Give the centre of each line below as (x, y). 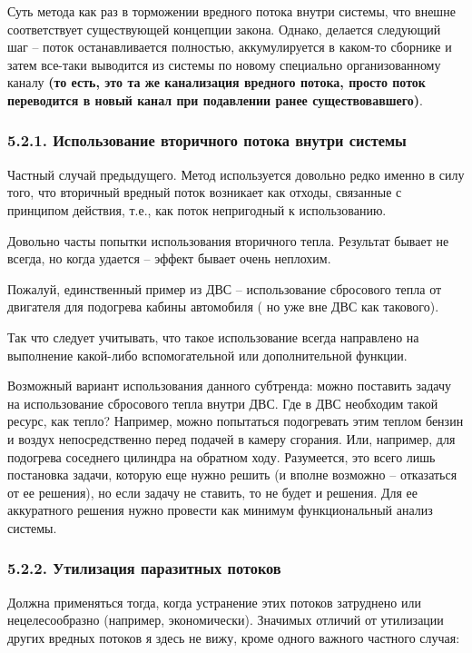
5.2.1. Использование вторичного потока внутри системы (207, 140)
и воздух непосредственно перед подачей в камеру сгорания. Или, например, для (231, 438)
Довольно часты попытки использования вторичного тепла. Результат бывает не (228, 240)
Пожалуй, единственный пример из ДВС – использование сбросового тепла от (225, 288)
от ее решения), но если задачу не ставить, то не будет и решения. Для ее (213, 492)
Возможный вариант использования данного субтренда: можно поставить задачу (230, 386)
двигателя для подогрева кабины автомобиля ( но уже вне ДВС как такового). (223, 307)
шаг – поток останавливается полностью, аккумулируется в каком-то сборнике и (230, 47)
